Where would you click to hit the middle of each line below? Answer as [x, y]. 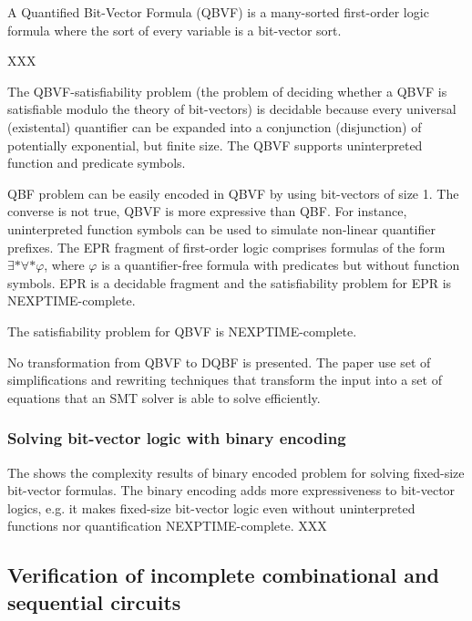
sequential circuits [94, 601]
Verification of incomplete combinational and [223, 575]
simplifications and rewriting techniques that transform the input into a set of [225, 380]
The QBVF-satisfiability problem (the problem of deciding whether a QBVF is [227, 91]
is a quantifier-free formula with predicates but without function [281, 265]
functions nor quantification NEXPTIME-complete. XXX [167, 526]
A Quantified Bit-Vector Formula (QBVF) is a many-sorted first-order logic [218, 12]
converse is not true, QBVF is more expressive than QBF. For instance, [207, 211]
